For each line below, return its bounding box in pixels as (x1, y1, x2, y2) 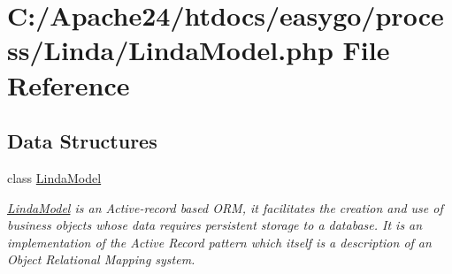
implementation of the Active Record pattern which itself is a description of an (7, 232, 432, 251)
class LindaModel (7, 168, 102, 186)
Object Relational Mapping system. (7, 250, 195, 269)
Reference (7, 66, 130, 103)
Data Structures (7, 127, 157, 155)
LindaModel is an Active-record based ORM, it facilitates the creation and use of (7, 198, 443, 217)
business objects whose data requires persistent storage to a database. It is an (7, 216, 423, 234)
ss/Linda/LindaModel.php (7, 32, 333, 68)
